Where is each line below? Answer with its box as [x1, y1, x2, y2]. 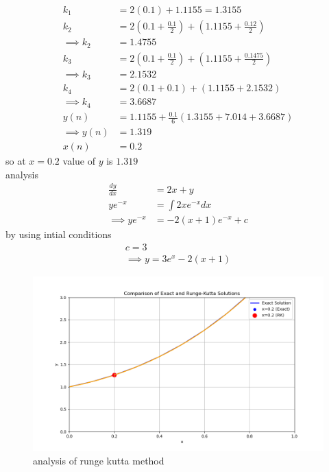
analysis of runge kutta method [33, 453, 164, 468]
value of [62, 154, 95, 168]
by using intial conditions [5, 227, 112, 241]
